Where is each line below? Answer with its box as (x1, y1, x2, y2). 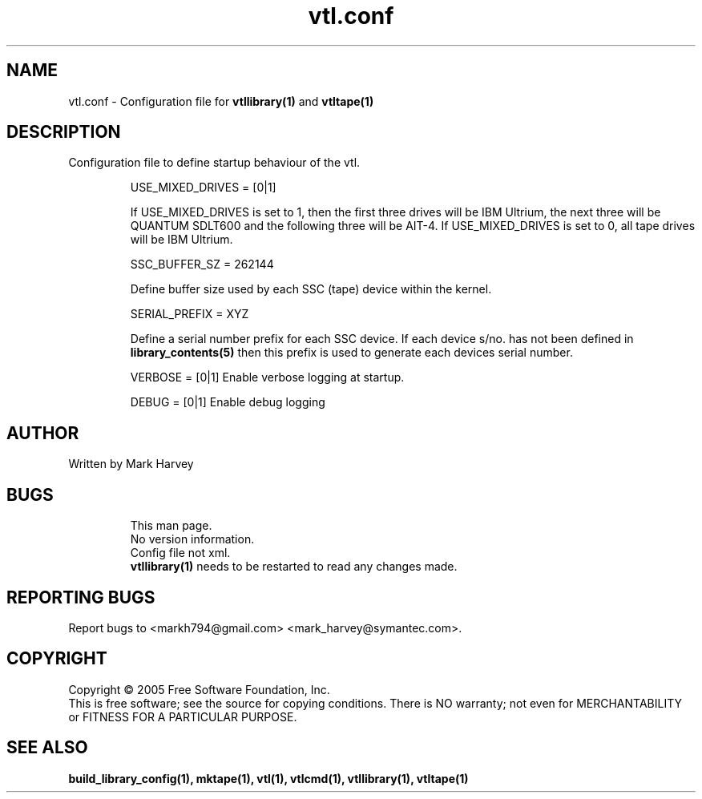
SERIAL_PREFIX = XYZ (130, 307, 249, 321)
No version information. (130, 532, 255, 547)
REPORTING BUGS (6, 587, 155, 607)
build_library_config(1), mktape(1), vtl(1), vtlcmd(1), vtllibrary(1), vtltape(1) (68, 771, 469, 785)
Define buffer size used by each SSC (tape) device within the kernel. (130, 282, 492, 297)
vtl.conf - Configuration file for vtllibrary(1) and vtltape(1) (68, 94, 374, 108)
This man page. (130, 519, 212, 533)
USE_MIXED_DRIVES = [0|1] (130, 180, 276, 195)
